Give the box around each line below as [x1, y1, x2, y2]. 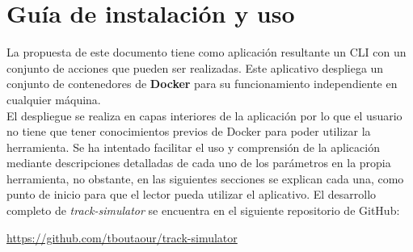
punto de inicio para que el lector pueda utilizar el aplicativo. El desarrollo [6, 186, 377, 203]
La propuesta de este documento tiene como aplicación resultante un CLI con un [6, 44, 407, 61]
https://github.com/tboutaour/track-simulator [6, 229, 238, 246]
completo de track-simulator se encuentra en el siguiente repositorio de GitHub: [6, 202, 400, 219]
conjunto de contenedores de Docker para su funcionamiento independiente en [6, 75, 398, 92]
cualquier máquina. [6, 90, 101, 107]
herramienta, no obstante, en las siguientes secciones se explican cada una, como [6, 170, 404, 187]
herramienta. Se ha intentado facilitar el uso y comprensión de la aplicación [6, 138, 380, 155]
